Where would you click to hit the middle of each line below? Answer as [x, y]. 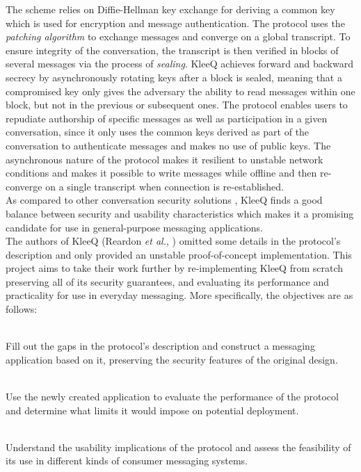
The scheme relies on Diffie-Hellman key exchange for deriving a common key [170, 9]
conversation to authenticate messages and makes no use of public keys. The [168, 145]
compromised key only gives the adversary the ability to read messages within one [180, 91]
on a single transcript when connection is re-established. [165, 186]
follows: [22, 309]
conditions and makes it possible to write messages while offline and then [161, 173]
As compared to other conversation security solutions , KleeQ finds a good [164, 200]
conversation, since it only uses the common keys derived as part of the [158, 132]
